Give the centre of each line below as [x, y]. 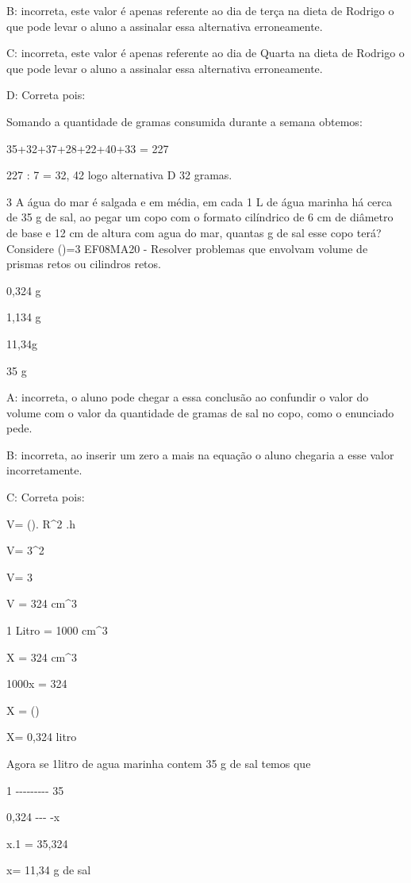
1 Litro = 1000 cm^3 [57, 630]
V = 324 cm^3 [42, 603]
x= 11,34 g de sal [49, 870]
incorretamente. [44, 470]
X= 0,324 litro [42, 737]
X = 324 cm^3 [42, 656]
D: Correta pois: [46, 95]
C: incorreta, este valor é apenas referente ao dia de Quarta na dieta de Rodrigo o [205, 53]
